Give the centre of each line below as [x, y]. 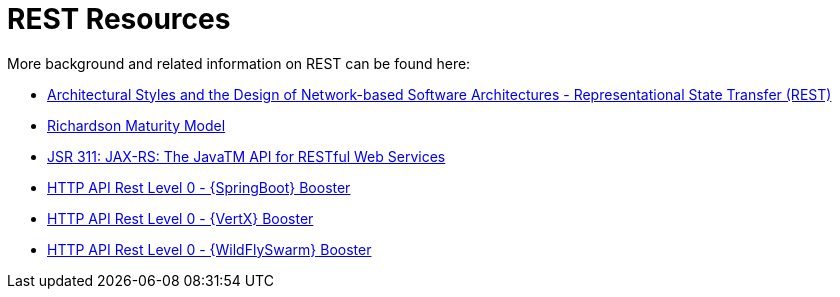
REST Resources [119, 19]
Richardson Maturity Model [136, 125]
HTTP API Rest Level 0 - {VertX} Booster [180, 218]
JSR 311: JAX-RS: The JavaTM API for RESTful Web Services [246, 156]
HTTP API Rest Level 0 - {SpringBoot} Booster [199, 187]
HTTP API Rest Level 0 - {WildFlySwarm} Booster [209, 249]
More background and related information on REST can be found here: [239, 63]
